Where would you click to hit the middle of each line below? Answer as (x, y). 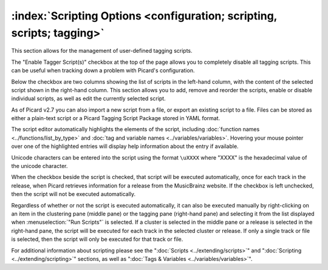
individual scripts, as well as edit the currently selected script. (89, 99)
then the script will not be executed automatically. (73, 194)
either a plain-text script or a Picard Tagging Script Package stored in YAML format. (116, 118)
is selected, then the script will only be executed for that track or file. (97, 239)
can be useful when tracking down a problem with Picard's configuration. (103, 70)
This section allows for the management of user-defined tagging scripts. (102, 51)
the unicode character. (39, 166)
